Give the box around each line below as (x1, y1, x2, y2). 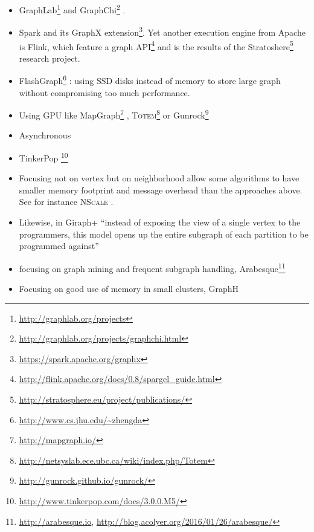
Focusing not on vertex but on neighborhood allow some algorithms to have (19, 172, 300, 184)
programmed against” (19, 239, 99, 252)
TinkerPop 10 (19, 150, 68, 164)
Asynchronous (19, 129, 71, 141)
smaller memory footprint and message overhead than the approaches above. (19, 183, 303, 196)
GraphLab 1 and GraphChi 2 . (19, 2, 126, 16)
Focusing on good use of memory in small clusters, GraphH (19, 282, 239, 295)
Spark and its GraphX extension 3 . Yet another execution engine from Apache (19, 24, 306, 38)
